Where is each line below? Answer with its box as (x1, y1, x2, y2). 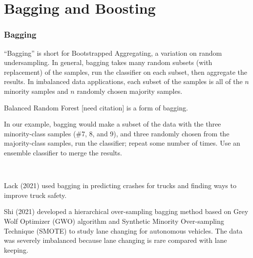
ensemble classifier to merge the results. (4, 147, 122, 157)
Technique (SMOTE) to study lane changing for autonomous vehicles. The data (4, 225, 243, 236)
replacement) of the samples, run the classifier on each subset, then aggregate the (4, 66, 247, 77)
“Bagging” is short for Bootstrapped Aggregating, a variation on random (4, 47, 222, 58)
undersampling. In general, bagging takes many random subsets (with (4, 57, 212, 67)
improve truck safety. (4, 190, 67, 200)
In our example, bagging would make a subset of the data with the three (4, 119, 221, 129)
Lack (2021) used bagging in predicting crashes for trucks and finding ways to (4, 180, 236, 191)
